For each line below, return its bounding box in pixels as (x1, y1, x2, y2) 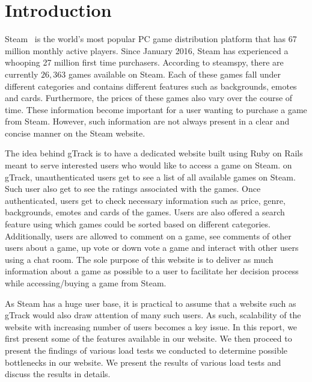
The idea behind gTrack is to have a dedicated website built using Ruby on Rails (5, 147, 303, 159)
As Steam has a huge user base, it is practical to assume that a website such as (5, 297, 296, 309)
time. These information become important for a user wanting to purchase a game (5, 103, 307, 116)
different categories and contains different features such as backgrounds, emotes (5, 79, 297, 92)
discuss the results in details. (5, 368, 111, 380)
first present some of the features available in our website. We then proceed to (5, 332, 292, 345)
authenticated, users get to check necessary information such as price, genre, (5, 194, 286, 206)
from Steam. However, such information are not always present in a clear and (5, 115, 290, 128)
